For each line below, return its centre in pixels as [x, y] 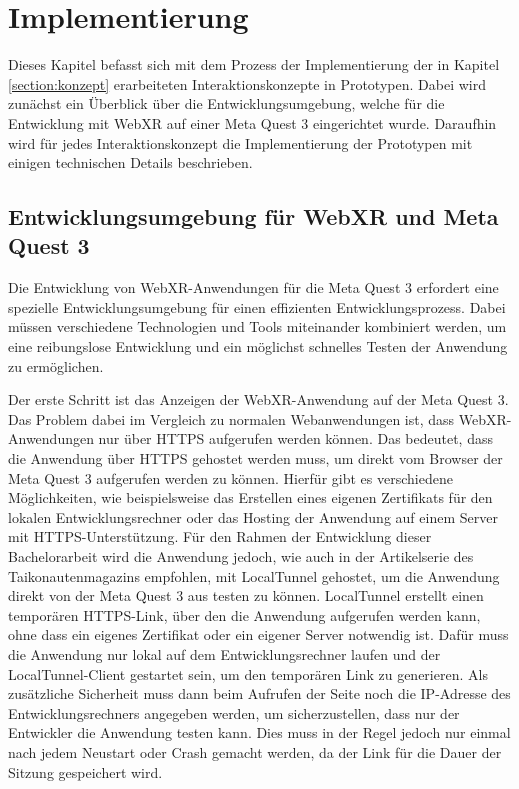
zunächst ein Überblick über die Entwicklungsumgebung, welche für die [226, 103]
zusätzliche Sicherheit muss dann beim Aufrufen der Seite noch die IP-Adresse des [259, 693]
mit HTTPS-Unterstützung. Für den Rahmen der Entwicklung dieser [220, 536]
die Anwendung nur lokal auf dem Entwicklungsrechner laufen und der [224, 653]
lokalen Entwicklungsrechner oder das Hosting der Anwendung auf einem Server [253, 516]
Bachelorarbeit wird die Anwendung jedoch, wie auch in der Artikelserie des [241, 556]
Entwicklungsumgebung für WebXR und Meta [253, 216]
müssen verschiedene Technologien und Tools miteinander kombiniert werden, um [257, 326]
